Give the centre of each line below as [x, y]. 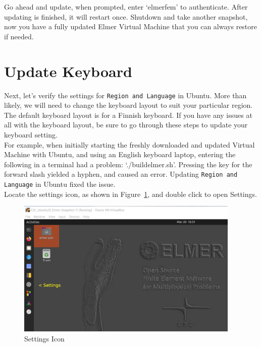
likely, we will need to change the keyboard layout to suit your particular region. [128, 105]
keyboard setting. [31, 134]
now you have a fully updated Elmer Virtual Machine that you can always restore [131, 26]
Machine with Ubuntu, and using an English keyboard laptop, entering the [120, 154]
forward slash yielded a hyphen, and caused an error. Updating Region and [121, 174]
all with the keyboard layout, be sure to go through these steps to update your [126, 125]
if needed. [19, 36]
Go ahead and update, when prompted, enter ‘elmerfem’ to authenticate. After [126, 7]
